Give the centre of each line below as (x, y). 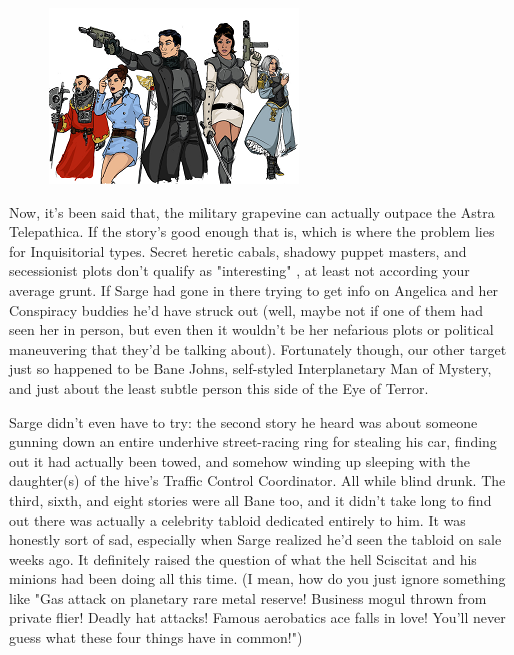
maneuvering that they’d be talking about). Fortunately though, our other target (258, 348)
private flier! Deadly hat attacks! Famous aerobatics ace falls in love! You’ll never (257, 617)
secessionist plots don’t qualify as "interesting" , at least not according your (239, 270)
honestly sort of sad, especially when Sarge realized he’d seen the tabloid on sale (255, 539)
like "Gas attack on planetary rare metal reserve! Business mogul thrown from (248, 597)
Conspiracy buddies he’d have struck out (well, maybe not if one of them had (246, 309)
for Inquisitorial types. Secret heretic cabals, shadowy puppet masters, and (238, 250)
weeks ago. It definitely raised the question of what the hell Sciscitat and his (243, 558)
